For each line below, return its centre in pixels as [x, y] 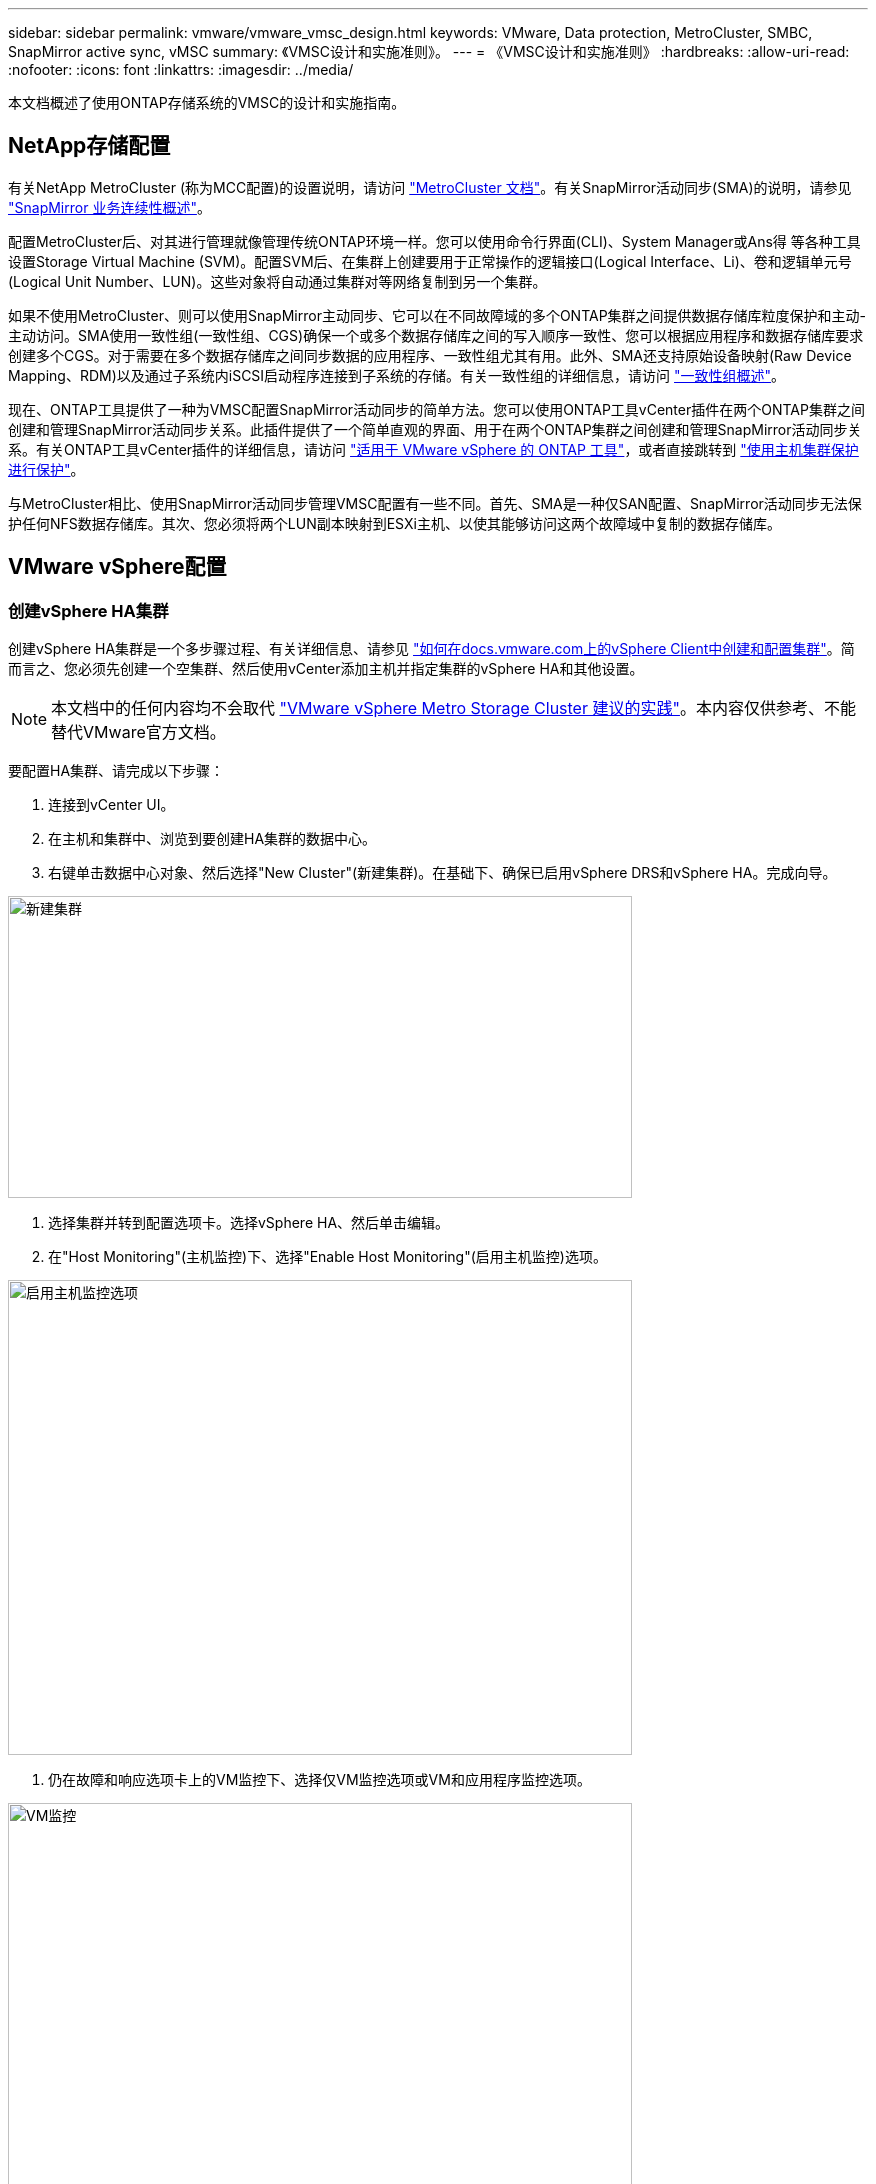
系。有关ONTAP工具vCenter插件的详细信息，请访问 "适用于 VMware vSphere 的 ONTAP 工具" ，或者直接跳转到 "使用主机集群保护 [433, 449]
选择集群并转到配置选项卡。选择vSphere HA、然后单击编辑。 [249, 1223]
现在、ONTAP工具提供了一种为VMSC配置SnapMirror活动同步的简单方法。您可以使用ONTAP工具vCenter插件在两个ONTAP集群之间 [436, 409]
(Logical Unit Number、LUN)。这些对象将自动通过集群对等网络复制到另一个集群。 [277, 281]
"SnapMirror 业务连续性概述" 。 [109, 207]
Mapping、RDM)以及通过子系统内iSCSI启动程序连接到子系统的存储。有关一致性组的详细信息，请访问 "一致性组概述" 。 [397, 375]
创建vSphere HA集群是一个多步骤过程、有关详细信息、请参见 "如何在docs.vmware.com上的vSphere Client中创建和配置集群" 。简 [431, 649]
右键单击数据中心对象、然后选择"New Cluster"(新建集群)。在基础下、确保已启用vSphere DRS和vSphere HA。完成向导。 [442, 873]
